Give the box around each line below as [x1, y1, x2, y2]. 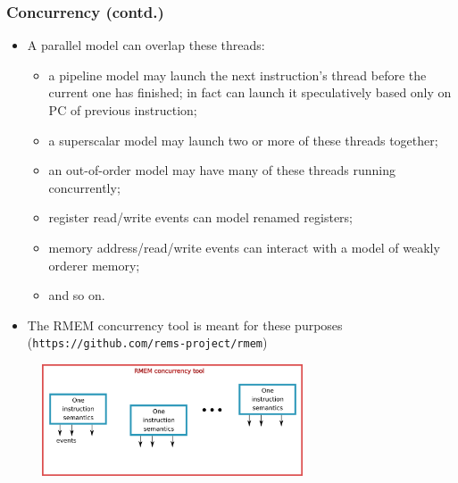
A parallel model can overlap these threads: [27, 36, 265, 54]
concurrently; [48, 178, 121, 196]
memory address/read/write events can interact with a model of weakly [48, 237, 440, 256]
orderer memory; [48, 255, 140, 274]
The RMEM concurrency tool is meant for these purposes [27, 315, 343, 334]
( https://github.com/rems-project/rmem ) [27, 333, 268, 352]
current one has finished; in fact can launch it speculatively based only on [48, 83, 452, 102]
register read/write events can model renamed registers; [48, 208, 354, 227]
